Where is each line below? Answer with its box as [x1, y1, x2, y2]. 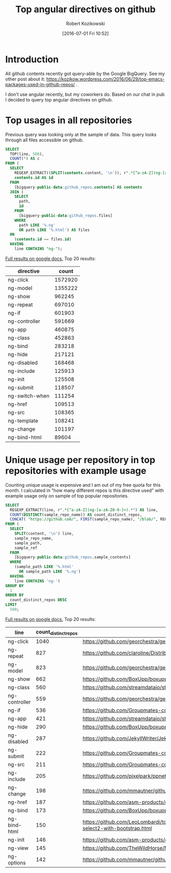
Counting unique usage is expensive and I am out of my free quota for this [5, 482, 161, 488]
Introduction [5, 54, 59, 65]
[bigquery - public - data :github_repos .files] [18, 213, 113, 218]
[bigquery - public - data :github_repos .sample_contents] [14, 555, 131, 560]
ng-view [8, 844, 29, 852]
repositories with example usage [5, 465, 147, 477]
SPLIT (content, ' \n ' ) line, [14, 531, 74, 536]
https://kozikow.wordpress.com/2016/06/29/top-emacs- [46, 76, 165, 82]
